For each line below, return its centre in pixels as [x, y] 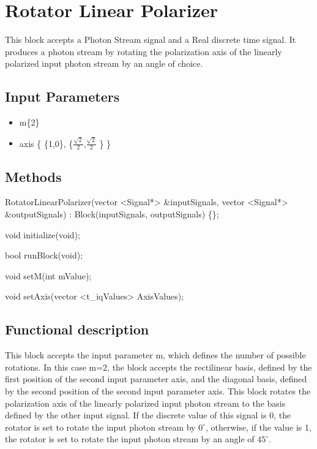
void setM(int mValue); [48, 275]
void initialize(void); [43, 234]
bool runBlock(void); [44, 255]
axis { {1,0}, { [46, 143]
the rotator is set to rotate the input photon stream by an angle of [130, 439]
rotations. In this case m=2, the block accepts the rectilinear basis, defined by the [158, 367]
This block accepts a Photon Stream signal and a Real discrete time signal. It [151, 40]
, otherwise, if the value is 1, [259, 427]
